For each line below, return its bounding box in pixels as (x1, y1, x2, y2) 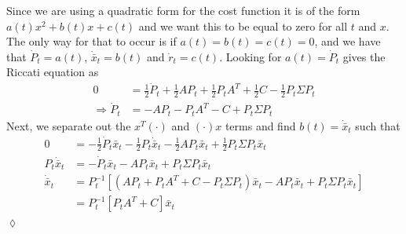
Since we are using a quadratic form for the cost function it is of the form (6, 2, 360, 18)
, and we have (314, 33, 381, 49)
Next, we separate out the (6, 117, 131, 133)
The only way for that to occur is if (6, 33, 177, 49)
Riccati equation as (6, 64, 99, 80)
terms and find (225, 117, 296, 133)
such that (355, 117, 401, 133)
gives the (342, 48, 386, 64)
